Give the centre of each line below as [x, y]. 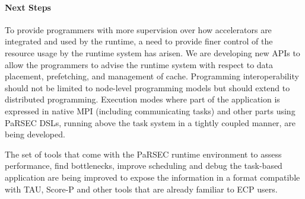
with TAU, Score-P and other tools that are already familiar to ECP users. [141, 189]
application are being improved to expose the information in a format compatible [152, 177]
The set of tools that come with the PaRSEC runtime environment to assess [143, 154]
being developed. [35, 134]
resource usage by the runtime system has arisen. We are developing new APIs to [152, 52]
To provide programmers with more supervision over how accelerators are [138, 29]
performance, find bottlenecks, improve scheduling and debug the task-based [144, 166]
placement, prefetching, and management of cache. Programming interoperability [152, 76]
